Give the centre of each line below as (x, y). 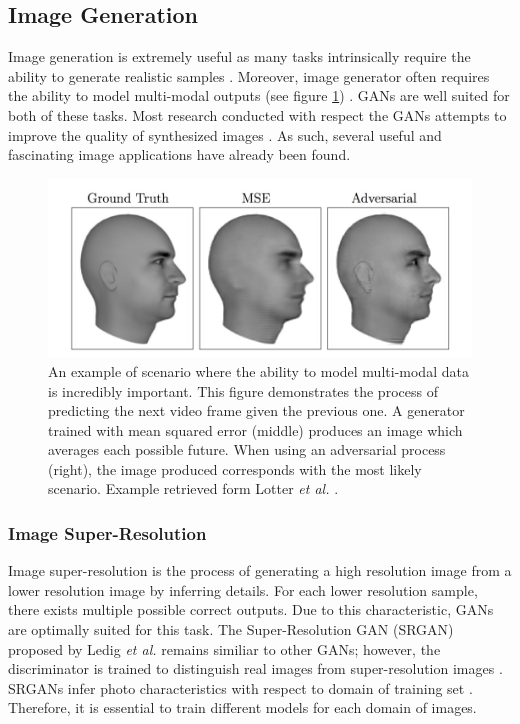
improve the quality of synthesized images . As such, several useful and (225, 134)
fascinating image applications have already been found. (179, 154)
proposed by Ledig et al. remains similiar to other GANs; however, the (224, 648)
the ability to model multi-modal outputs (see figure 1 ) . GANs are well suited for (259, 95)
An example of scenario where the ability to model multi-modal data (258, 370)
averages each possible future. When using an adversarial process (247, 449)
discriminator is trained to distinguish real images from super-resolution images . (255, 668)
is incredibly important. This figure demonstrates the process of (243, 390)
